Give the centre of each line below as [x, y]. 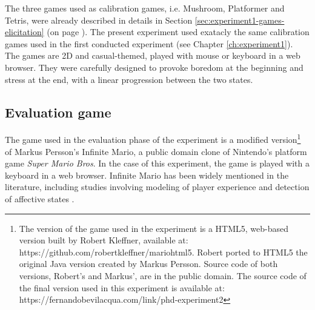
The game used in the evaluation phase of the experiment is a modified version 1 [153, 139]
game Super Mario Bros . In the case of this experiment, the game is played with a [157, 163]
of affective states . [40, 198]
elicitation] [25, 32]
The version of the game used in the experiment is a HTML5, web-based [154, 228]
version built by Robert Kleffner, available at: [104, 240]
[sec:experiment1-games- [240, 20]
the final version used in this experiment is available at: [122, 287]
